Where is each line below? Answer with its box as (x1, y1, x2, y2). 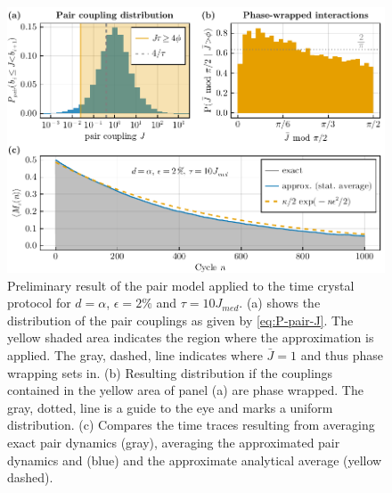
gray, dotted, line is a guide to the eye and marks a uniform (7, 398, 333, 416)
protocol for (7, 293, 71, 312)
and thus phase (300, 345, 383, 364)
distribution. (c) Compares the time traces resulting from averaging (7, 415, 375, 434)
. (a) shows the (239, 293, 321, 312)
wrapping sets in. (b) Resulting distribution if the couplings (7, 363, 333, 382)
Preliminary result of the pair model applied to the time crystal (7, 275, 355, 294)
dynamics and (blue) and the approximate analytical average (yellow (7, 450, 382, 469)
